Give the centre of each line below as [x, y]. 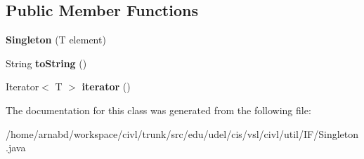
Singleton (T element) [56, 40]
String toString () [46, 63]
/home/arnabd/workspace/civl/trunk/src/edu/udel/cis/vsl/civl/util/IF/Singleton [182, 133]
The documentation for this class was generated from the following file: [158, 110]
